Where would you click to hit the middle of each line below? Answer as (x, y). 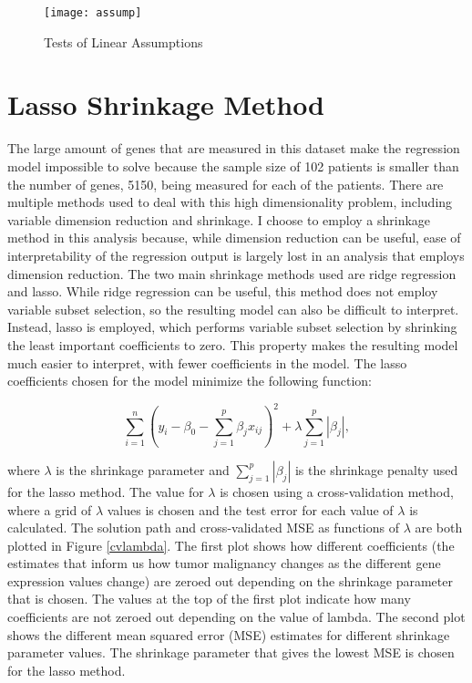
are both (439, 528)
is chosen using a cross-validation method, (337, 491)
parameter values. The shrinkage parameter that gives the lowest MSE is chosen (231, 652)
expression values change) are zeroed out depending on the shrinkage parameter (230, 580)
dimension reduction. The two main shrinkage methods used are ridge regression (232, 273)
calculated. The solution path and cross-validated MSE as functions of (203, 528)
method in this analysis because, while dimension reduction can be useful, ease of (234, 238)
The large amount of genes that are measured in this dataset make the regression (234, 148)
